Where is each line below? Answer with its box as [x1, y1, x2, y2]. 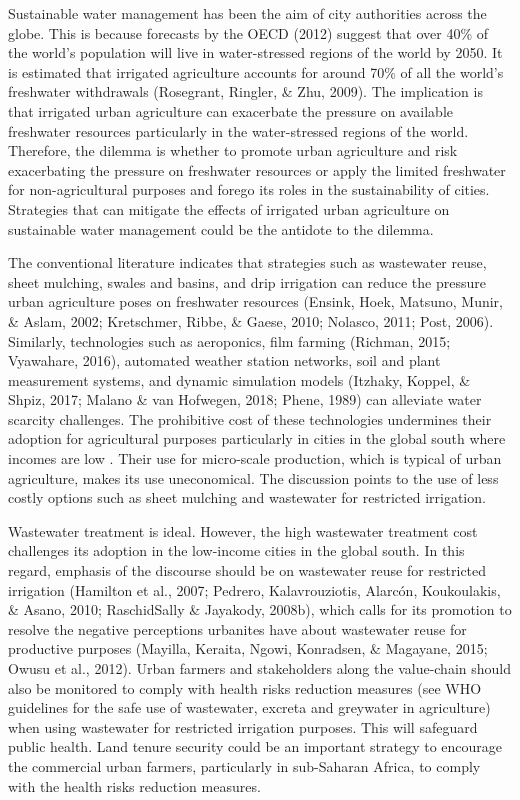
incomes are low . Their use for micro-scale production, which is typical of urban [8, 448, 502, 469]
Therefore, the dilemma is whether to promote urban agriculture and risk [8, 140, 458, 161]
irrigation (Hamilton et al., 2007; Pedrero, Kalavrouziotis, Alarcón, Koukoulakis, [8, 579, 501, 600]
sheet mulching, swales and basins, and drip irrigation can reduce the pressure [8, 271, 486, 292]
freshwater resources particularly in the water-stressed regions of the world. [8, 120, 469, 141]
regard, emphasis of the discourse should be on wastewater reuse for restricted [8, 560, 487, 581]
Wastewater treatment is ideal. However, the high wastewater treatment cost [8, 520, 478, 541]
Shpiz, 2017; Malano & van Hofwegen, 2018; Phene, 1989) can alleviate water [8, 389, 482, 410]
